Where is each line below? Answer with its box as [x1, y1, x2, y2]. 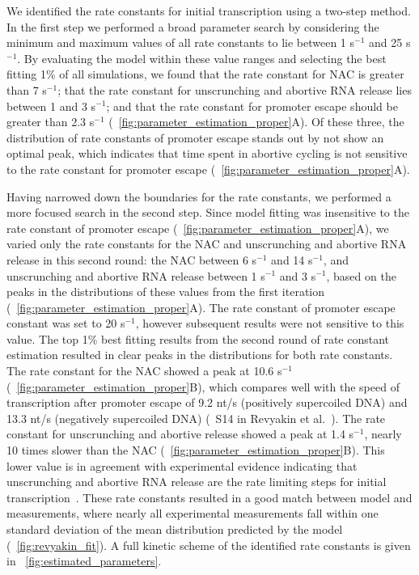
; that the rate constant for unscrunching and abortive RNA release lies [57, 81, 412, 98]
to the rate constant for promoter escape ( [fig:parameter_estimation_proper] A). [6, 160, 410, 177]
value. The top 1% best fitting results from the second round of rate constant [6, 330, 390, 347]
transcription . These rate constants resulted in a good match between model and [6, 488, 413, 505]
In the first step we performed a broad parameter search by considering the [6, 18, 379, 35]
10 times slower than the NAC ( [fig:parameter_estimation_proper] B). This [6, 442, 385, 459]
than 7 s [6, 81, 47, 98]
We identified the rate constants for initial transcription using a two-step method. [6, 2, 411, 19]
